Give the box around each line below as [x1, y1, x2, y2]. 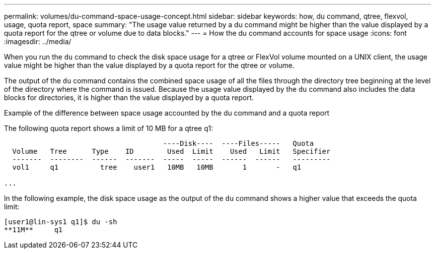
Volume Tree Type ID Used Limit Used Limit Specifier [12, 147, 331, 155]
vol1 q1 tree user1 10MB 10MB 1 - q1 [12, 163, 301, 171]
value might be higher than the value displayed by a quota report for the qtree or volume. [4, 61, 294, 69]
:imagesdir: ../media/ [4, 37, 72, 46]
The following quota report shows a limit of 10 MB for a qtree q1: [4, 124, 214, 132]
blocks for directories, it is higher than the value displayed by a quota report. [4, 93, 254, 102]
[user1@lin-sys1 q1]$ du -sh [4, 218, 117, 226]
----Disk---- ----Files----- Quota [163, 139, 314, 147]
